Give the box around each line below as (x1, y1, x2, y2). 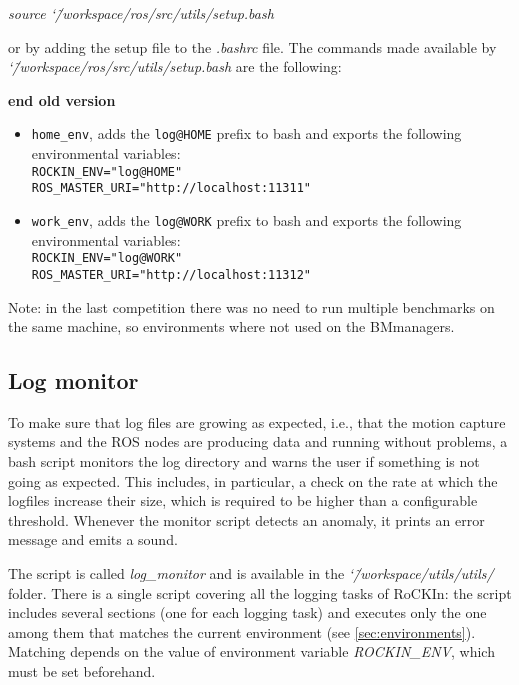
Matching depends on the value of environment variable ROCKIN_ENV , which (8, 641, 495, 662)
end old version (8, 89, 116, 110)
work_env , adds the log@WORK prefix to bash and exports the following (31, 209, 462, 230)
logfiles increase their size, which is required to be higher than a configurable (8, 490, 478, 511)
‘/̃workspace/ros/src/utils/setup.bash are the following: (8, 56, 342, 77)
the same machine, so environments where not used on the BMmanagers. (8, 316, 455, 337)
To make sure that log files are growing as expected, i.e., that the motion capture (8, 411, 506, 432)
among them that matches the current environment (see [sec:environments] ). (8, 621, 476, 642)
